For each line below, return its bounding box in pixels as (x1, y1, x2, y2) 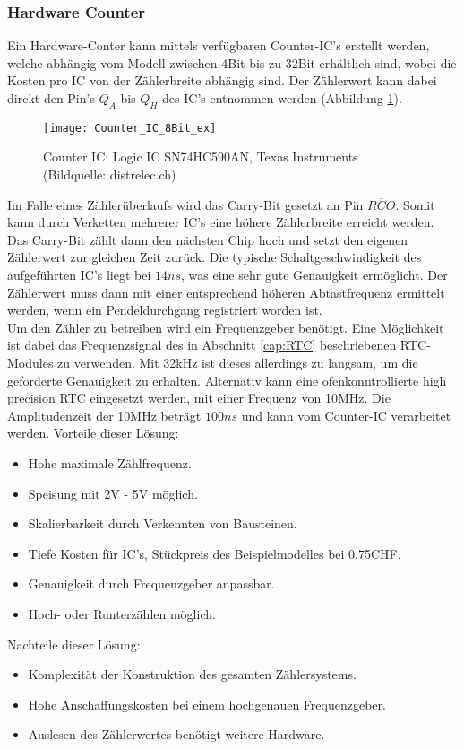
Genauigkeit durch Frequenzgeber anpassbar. (28, 574, 275, 593)
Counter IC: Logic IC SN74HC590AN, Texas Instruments (43, 147, 358, 166)
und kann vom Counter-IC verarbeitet (241, 405, 451, 424)
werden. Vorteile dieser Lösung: (7, 423, 179, 442)
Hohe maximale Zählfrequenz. (28, 453, 192, 472)
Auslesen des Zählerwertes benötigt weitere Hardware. (28, 725, 325, 744)
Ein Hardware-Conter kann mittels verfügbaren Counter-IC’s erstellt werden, (7, 36, 430, 55)
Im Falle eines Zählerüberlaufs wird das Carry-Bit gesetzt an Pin (7, 195, 364, 213)
